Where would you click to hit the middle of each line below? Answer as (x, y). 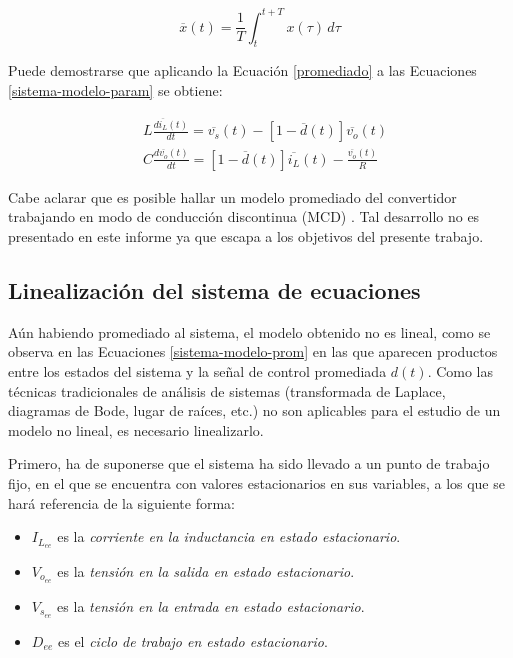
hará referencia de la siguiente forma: (121, 502)
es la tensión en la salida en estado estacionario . (206, 570)
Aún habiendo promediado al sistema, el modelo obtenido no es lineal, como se (249, 331)
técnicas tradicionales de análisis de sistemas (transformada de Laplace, (227, 390)
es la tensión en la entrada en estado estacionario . (211, 605)
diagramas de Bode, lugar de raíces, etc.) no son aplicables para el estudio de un (254, 410)
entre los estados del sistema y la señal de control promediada (197, 370)
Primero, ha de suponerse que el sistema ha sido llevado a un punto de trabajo (249, 463)
